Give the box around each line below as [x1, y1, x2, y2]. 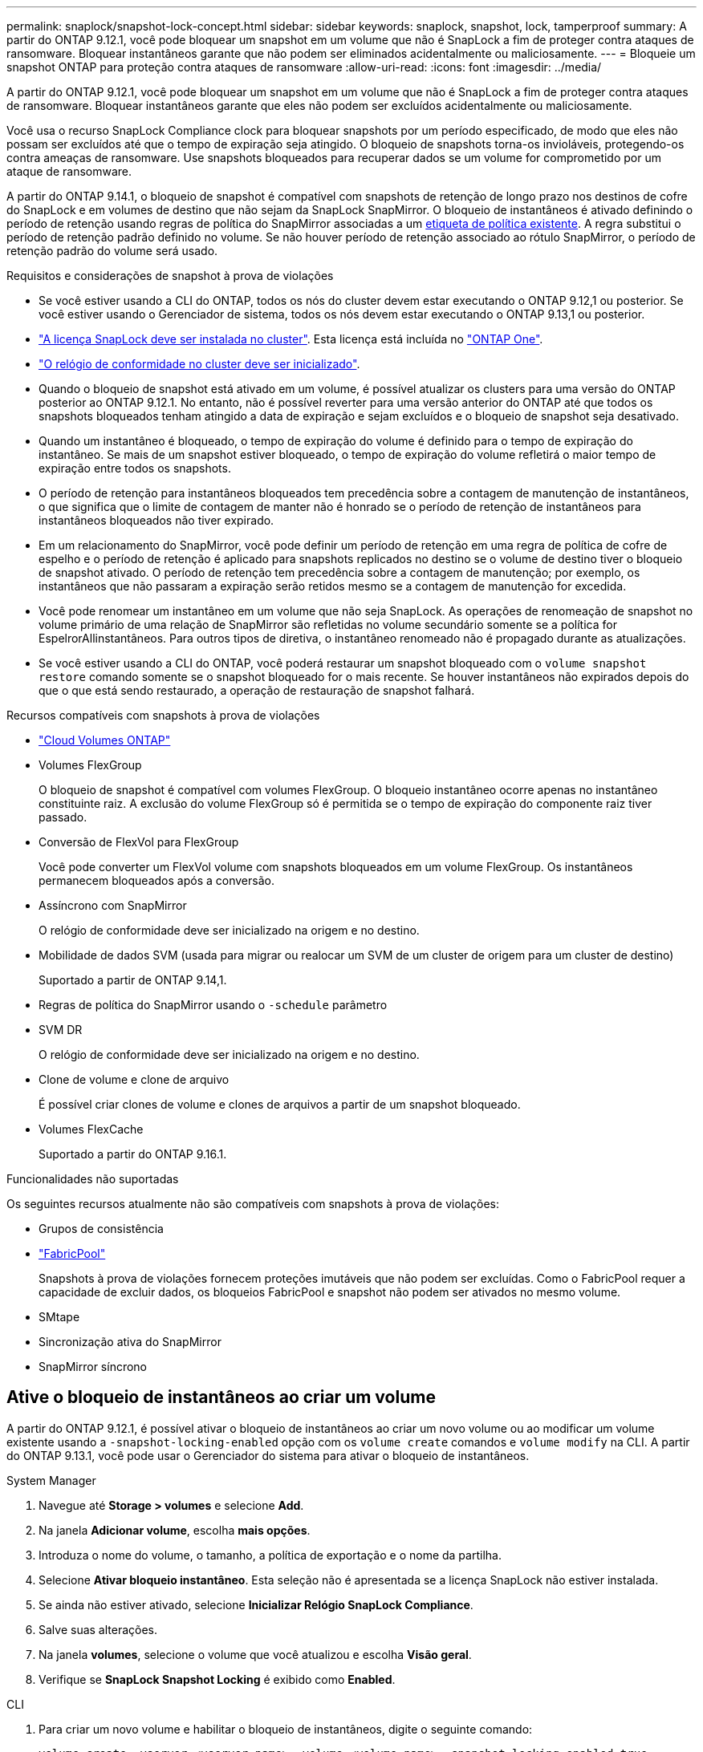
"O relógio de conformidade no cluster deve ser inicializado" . [39, 357, 360, 371]
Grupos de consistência [39, 1222, 164, 1235]
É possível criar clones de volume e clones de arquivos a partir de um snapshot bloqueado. [39, 1097, 521, 1111]
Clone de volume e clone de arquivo [39, 1073, 230, 1086]
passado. [39, 810, 87, 824]
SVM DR [39, 1023, 83, 1036]
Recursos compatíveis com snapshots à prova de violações [6, 708, 320, 722]
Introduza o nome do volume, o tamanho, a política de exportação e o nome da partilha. [39, 1547, 502, 1562]
